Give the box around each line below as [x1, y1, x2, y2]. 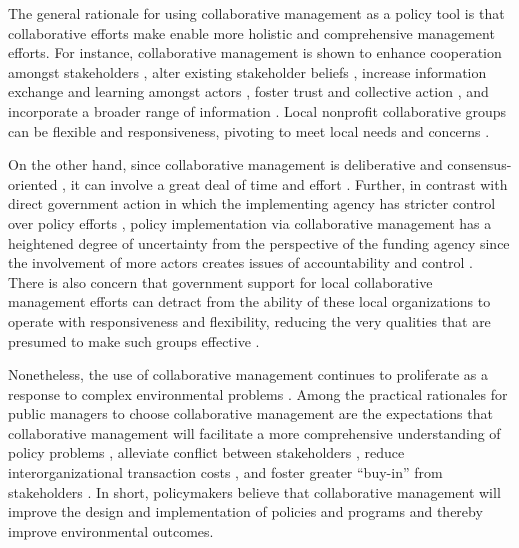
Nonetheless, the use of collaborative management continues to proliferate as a [8, 364, 488, 385]
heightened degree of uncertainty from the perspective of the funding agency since [8, 232, 510, 253]
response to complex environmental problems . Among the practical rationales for [8, 383, 508, 404]
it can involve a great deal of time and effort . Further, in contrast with [70, 173, 508, 194]
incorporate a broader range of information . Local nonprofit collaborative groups [8, 100, 507, 121]
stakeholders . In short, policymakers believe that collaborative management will [8, 481, 501, 502]
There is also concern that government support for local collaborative [8, 271, 433, 292]
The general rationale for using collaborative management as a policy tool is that [8, 3, 505, 23]
